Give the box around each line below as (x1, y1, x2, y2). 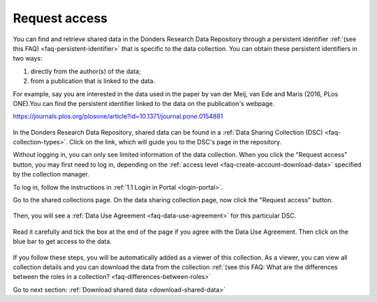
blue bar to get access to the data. (13, 237, 112, 246)
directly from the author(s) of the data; (30, 67, 141, 75)
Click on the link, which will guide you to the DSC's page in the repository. (69, 138, 282, 146)
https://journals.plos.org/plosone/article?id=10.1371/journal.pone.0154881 (13, 112, 223, 121)
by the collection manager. (13, 170, 90, 179)
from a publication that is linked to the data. (30, 77, 156, 85)
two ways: (13, 54, 43, 63)
